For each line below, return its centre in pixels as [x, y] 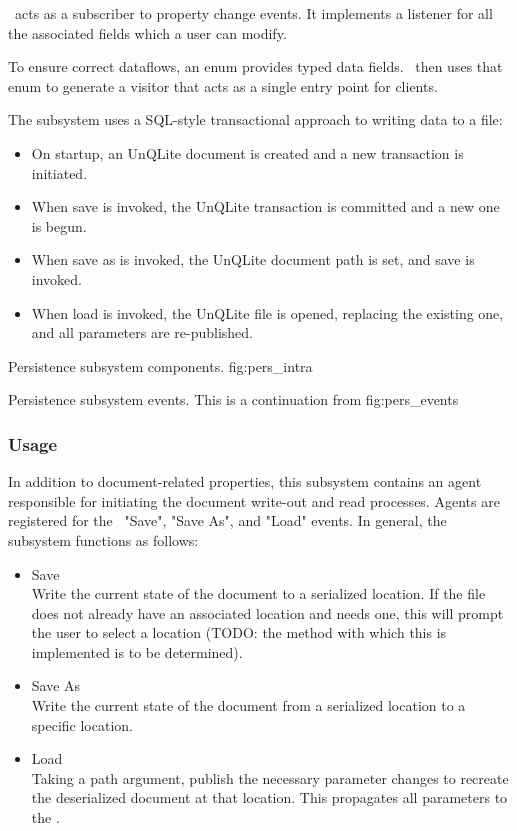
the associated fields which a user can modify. [147, 32]
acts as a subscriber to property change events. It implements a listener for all [253, 13]
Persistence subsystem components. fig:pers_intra [160, 365]
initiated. [59, 172]
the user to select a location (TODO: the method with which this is [239, 632]
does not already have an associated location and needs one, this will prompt [267, 612]
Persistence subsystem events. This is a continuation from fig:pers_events [233, 399]
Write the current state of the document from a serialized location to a [248, 705]
